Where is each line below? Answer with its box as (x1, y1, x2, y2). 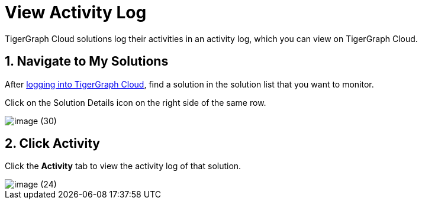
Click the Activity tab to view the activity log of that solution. (5, 161, 241, 171)
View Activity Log (5, 2, 147, 22)
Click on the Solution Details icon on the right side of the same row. (5, 97, 266, 108)
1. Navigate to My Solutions (5, 54, 169, 69)
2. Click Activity (5, 136, 101, 151)
